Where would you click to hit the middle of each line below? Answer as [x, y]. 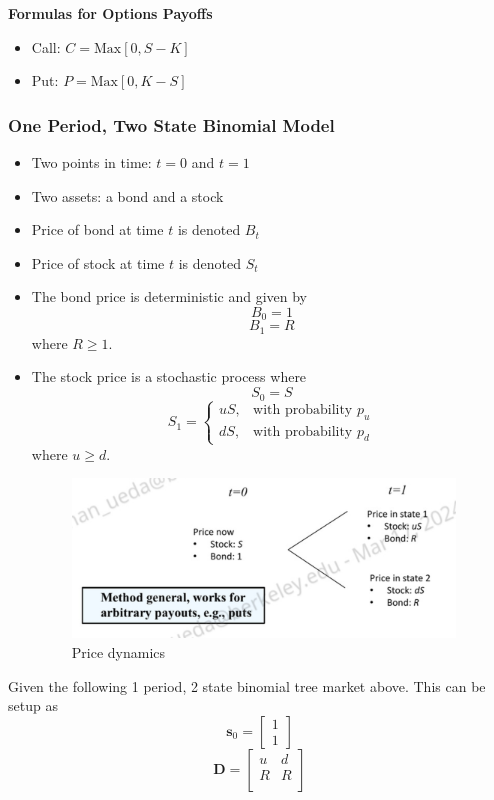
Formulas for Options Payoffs [110, 13]
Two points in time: [91, 162]
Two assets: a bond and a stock [127, 195]
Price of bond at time [97, 229]
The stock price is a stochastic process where [169, 376]
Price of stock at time [98, 262]
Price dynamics [118, 651]
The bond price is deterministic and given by [169, 296]
